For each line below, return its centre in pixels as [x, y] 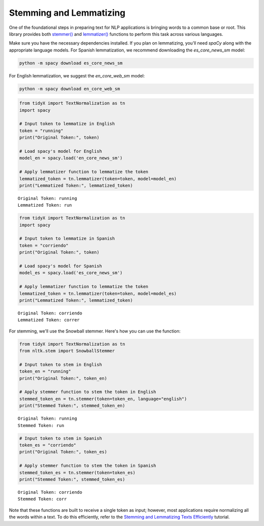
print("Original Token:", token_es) [63, 452]
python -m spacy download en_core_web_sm [70, 89]
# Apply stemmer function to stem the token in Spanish [88, 466]
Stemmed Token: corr [42, 499]
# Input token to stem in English [61, 364]
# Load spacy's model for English [61, 151]
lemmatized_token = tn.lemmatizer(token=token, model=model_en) [98, 179]
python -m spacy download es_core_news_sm [71, 63]
